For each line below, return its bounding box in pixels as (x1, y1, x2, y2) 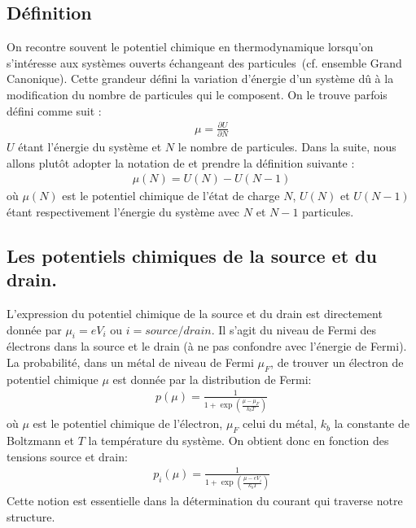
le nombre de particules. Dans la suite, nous (177, 138, 396, 155)
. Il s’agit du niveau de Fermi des (211, 321, 376, 338)
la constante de (334, 415, 409, 432)
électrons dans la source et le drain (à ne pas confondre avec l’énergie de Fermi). (7, 338, 407, 355)
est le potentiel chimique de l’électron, (33, 415, 223, 432)
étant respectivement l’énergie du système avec (7, 203, 240, 220)
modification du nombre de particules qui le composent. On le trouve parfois (7, 85, 388, 103)
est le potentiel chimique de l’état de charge (62, 187, 280, 204)
